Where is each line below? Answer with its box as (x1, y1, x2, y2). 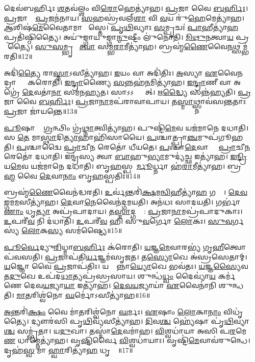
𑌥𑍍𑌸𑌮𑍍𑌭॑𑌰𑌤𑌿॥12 (232, 41, 248, 52)
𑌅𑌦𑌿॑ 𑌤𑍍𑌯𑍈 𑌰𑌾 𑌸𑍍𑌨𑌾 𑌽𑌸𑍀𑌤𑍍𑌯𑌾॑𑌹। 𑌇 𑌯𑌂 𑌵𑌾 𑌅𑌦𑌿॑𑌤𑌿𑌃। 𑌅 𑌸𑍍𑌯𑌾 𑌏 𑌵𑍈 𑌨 (4, 67, 243, 78)
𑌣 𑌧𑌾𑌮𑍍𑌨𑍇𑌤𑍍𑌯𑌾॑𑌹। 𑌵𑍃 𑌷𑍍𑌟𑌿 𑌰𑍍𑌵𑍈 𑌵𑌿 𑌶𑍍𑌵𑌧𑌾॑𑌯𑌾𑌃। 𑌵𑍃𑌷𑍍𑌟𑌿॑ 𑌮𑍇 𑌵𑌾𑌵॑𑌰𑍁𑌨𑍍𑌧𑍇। (4, 335, 251, 345)
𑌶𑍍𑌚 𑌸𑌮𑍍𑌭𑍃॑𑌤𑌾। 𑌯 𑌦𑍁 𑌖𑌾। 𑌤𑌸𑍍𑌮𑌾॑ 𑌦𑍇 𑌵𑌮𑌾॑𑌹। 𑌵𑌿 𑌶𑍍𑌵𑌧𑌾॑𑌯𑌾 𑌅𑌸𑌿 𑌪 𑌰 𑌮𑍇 (4, 325, 247, 336)
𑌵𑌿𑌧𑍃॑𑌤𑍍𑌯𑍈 (223, 306, 243, 316)
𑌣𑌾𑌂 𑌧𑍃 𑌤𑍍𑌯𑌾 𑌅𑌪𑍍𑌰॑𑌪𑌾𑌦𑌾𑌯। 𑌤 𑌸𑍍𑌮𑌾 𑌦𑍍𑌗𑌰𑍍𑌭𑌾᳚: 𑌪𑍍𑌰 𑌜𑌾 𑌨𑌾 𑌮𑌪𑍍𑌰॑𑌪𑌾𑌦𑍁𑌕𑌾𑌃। (4, 206, 243, 216)
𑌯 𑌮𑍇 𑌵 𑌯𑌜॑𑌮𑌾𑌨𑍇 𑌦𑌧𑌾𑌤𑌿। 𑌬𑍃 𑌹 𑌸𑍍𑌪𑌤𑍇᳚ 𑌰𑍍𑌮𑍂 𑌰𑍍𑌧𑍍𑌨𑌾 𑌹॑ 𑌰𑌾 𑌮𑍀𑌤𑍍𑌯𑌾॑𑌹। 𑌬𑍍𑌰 (4, 160, 241, 171)
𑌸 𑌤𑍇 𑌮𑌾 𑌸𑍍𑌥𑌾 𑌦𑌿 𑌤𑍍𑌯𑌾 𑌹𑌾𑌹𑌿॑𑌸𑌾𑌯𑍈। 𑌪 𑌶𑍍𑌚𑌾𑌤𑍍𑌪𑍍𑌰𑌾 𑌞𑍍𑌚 (4, 132, 198, 142)
